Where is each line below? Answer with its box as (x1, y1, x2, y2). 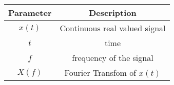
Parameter (8, 7, 52, 18)
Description (89, 7, 137, 18)
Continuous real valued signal (60, 22, 166, 34)
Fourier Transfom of (64, 67, 137, 78)
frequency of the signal (72, 52, 153, 63)
